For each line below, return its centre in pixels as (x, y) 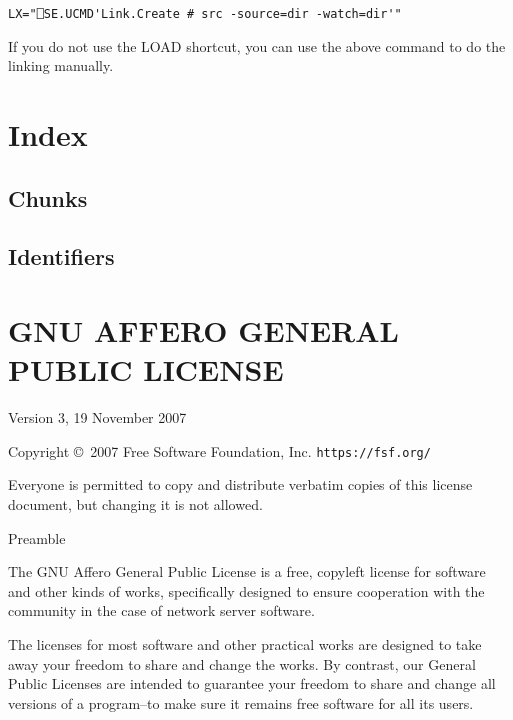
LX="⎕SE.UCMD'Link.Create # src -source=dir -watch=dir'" (205, 14)
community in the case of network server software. (161, 610)
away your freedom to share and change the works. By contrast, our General (242, 663)
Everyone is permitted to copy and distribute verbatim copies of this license (240, 484)
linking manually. (61, 65)
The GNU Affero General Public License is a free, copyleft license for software (247, 571)
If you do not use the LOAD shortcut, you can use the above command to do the (257, 45)
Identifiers (61, 256)
